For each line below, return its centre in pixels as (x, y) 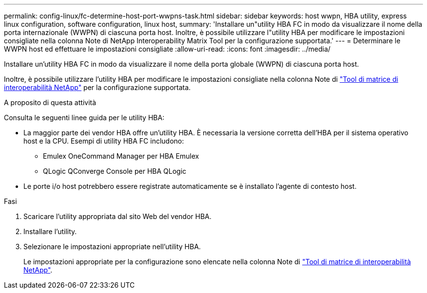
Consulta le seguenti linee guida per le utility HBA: (84, 118)
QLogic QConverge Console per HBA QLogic (115, 171)
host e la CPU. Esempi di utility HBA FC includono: (104, 141)
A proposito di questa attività (50, 102)
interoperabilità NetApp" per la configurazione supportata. (97, 87)
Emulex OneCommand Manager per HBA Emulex (121, 156)
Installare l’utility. (50, 231)
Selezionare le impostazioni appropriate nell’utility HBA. (112, 247)
